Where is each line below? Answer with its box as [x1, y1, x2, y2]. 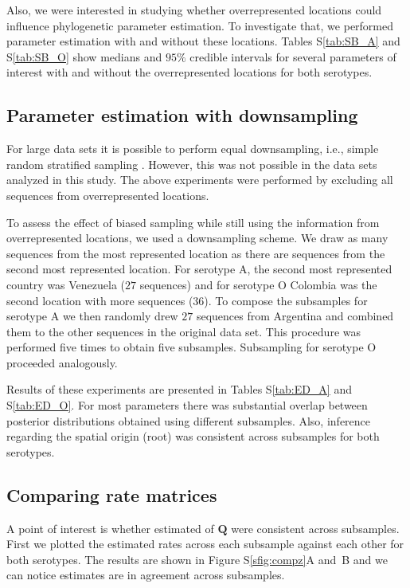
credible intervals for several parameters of [189, 48, 396, 65]
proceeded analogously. [6, 354, 118, 370]
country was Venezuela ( [6, 276, 126, 292]
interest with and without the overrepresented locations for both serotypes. [6, 64, 373, 80]
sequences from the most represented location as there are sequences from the [6, 245, 385, 261]
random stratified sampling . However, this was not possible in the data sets [6, 155, 377, 172]
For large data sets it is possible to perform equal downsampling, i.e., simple [6, 140, 379, 157]
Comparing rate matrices [6, 482, 217, 507]
